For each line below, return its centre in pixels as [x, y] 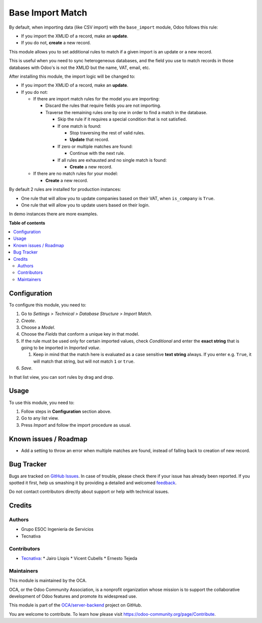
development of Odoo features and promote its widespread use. [73, 596]
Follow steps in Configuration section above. [66, 411]
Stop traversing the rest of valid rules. [107, 133]
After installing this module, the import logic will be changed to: [72, 76]
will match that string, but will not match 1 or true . [84, 361]
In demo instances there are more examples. [53, 214]
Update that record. [89, 140]
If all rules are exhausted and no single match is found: [112, 160]
